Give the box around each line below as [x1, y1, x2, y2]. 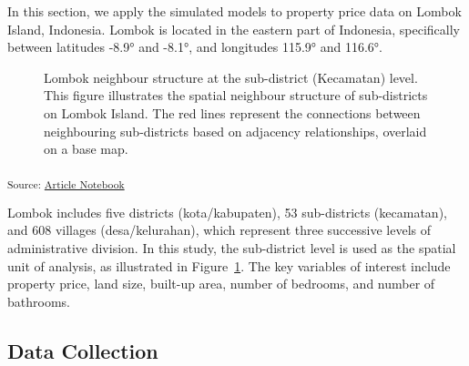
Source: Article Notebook [7, 176, 125, 191]
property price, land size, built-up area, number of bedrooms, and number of [7, 274, 435, 293]
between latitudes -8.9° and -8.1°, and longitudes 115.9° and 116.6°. [7, 37, 383, 56]
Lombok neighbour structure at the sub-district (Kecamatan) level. [44, 67, 418, 86]
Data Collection [7, 336, 158, 364]
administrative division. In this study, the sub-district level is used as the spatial [7, 239, 456, 258]
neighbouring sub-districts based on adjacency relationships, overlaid [44, 121, 427, 140]
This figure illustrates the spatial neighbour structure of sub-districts [44, 86, 428, 105]
